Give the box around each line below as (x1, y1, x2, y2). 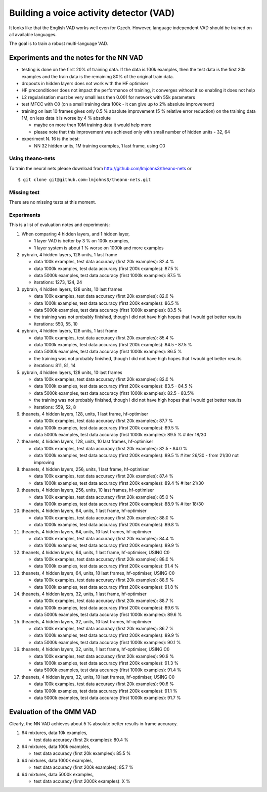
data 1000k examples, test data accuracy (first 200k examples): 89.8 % (34, 522, 179, 528)
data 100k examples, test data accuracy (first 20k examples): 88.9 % (34, 577, 174, 583)
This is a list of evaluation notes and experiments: (9, 222, 110, 228)
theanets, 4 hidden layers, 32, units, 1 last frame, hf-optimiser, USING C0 (21, 646, 170, 652)
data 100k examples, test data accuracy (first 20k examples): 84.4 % (34, 535, 175, 541)
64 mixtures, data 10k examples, (21, 730, 88, 736)
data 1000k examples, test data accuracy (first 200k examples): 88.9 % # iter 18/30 (34, 501, 204, 507)
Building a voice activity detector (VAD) (9, 7, 175, 18)
